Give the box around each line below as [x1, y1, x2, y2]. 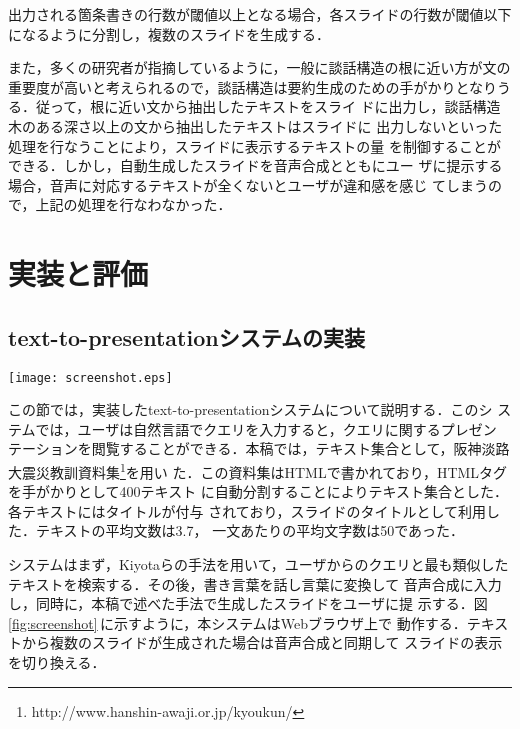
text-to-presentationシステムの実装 [8, 321, 365, 352]
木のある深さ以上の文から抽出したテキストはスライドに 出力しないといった [8, 115, 503, 136]
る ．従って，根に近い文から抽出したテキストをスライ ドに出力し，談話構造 [8, 96, 501, 117]
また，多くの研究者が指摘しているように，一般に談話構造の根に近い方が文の [8, 57, 511, 78]
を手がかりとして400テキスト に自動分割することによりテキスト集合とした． [8, 481, 509, 502]
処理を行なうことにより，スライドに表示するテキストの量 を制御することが [8, 135, 501, 156]
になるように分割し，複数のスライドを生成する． [8, 23, 330, 44]
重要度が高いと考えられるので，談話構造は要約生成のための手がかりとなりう [8, 76, 512, 97]
